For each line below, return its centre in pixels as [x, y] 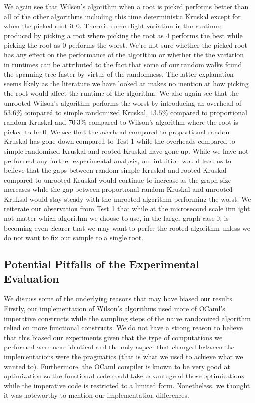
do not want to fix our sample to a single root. [74, 237]
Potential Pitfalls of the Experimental [102, 264]
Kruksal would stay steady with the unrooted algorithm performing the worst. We [127, 199]
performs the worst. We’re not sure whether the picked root [158, 45]
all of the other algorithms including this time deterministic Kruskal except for [122, 16]
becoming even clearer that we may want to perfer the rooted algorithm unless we [127, 228]
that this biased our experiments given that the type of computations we [113, 337]
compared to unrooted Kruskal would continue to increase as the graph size [117, 179]
